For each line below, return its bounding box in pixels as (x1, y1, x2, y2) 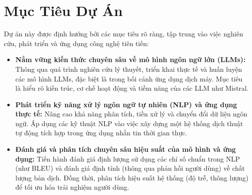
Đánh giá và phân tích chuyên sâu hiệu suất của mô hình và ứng (15, 144, 236, 154)
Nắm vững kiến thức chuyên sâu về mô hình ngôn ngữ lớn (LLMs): (15, 54, 246, 65)
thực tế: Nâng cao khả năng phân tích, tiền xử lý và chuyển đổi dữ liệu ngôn (15, 109, 248, 119)
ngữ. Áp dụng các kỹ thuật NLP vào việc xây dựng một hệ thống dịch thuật (15, 118, 243, 128)
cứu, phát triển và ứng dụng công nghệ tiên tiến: (4, 38, 149, 48)
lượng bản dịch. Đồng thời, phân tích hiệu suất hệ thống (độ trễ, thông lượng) (15, 172, 249, 182)
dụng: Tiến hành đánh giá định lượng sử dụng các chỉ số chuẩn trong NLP (15, 153, 240, 163)
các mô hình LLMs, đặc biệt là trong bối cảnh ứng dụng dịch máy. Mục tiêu (15, 73, 243, 83)
